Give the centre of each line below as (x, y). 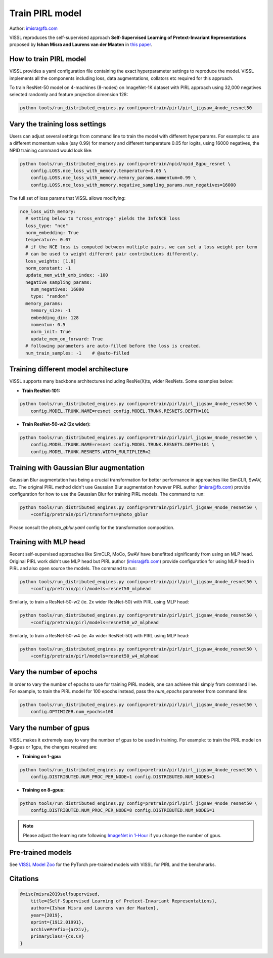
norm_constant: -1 (48, 268)
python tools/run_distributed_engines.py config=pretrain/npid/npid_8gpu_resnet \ (125, 164)
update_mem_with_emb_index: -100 (67, 275)
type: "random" (49, 296)
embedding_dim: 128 (55, 318)
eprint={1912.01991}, (57, 922)
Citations (24, 879)
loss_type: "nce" (47, 226)
